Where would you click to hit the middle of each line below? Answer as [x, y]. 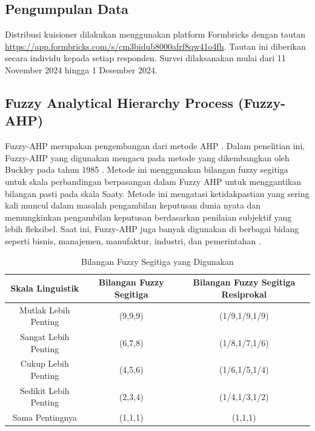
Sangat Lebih [45, 336]
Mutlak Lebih [45, 309]
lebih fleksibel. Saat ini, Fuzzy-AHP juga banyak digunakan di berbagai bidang [152, 229]
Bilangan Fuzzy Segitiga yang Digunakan [157, 261]
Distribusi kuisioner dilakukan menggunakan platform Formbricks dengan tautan [155, 34]
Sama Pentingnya [45, 417]
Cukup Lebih [45, 363]
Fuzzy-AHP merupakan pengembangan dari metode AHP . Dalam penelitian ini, [155, 146]
